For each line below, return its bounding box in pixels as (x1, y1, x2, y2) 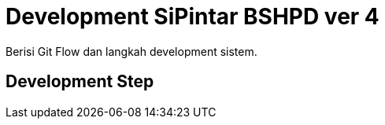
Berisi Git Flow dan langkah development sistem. (6, 44, 257, 58)
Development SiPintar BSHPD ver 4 (6, 3, 379, 30)
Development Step (6, 72, 154, 92)
